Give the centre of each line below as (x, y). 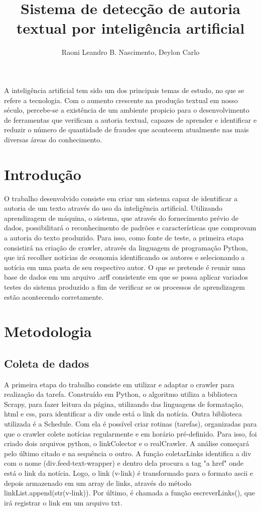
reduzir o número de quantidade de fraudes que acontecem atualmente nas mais (126, 130)
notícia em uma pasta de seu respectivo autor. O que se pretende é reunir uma (125, 267)
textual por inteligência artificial (130, 28)
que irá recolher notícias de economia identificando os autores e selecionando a (124, 257)
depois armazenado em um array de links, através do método (98, 483)
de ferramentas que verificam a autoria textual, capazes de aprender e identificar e (130, 119)
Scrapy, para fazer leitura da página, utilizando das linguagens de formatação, (124, 404)
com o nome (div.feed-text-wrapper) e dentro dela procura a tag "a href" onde (124, 463)
